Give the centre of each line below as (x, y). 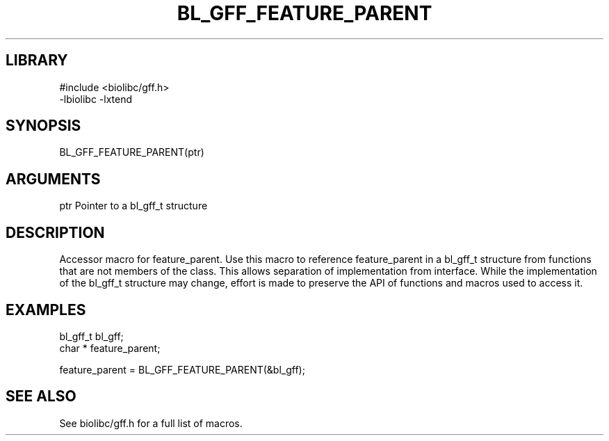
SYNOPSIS (43, 126)
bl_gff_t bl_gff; (91, 336)
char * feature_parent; (110, 348)
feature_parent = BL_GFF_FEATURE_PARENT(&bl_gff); (182, 369)
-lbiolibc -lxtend (96, 99)
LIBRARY (37, 61)
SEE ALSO (41, 396)
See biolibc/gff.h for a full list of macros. (151, 423)
